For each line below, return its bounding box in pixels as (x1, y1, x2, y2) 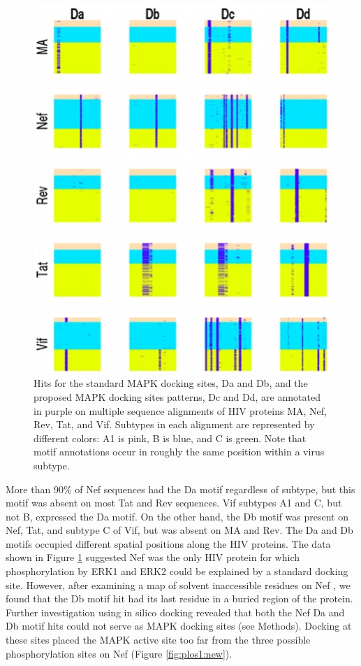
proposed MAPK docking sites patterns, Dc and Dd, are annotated (34, 389, 321, 404)
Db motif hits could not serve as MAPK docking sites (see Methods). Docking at (6, 618, 352, 633)
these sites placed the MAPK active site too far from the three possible (6, 632, 311, 647)
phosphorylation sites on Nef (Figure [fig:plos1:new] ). (6, 646, 233, 660)
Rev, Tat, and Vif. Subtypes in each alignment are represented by (34, 417, 315, 432)
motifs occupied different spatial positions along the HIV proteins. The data (6, 536, 331, 551)
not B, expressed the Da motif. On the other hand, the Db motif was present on (6, 509, 348, 523)
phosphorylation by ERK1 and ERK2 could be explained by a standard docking (6, 564, 348, 579)
